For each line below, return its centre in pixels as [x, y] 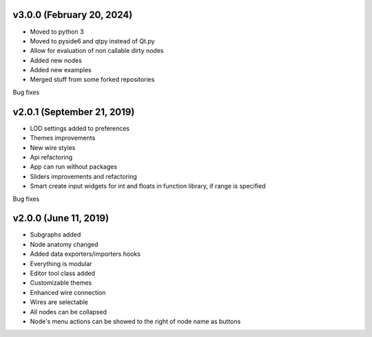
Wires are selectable [59, 302]
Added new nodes [56, 60]
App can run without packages [73, 167]
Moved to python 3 [57, 32]
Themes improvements [63, 138]
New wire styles [53, 147]
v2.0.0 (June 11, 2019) [61, 218]
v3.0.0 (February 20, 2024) [73, 15]
